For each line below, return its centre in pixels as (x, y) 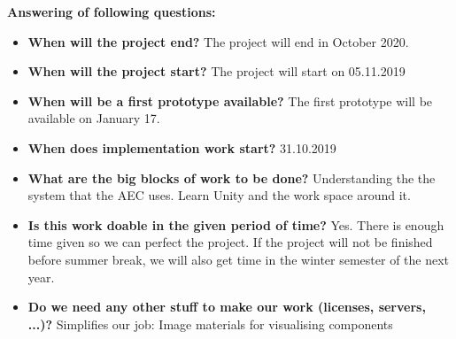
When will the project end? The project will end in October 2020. (218, 41)
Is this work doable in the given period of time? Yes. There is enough (236, 224)
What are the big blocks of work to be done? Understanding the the (232, 177)
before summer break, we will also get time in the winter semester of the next (239, 259)
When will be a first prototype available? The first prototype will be (230, 100)
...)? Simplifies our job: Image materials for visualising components (210, 324)
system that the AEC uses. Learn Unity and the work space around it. (219, 195)
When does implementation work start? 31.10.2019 (182, 147)
